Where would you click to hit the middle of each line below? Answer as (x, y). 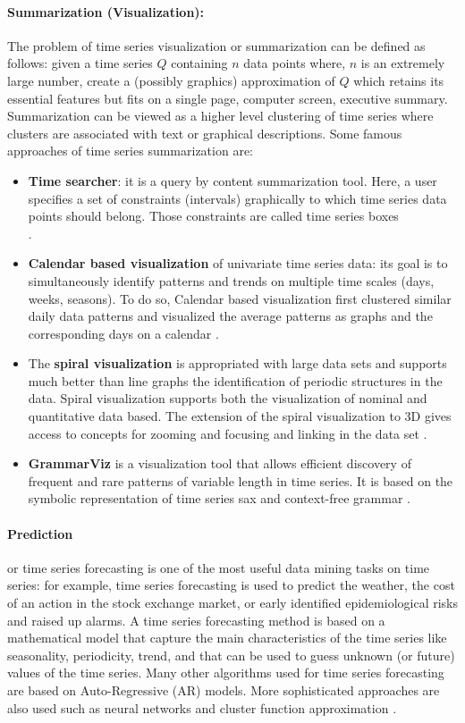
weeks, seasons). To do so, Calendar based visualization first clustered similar (240, 298)
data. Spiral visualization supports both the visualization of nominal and (228, 398)
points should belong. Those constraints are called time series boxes (213, 216)
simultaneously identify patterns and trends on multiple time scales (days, (231, 280)
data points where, (295, 63)
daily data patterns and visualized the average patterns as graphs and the (230, 316)
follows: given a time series (80, 63)
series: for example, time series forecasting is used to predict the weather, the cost (231, 585)
